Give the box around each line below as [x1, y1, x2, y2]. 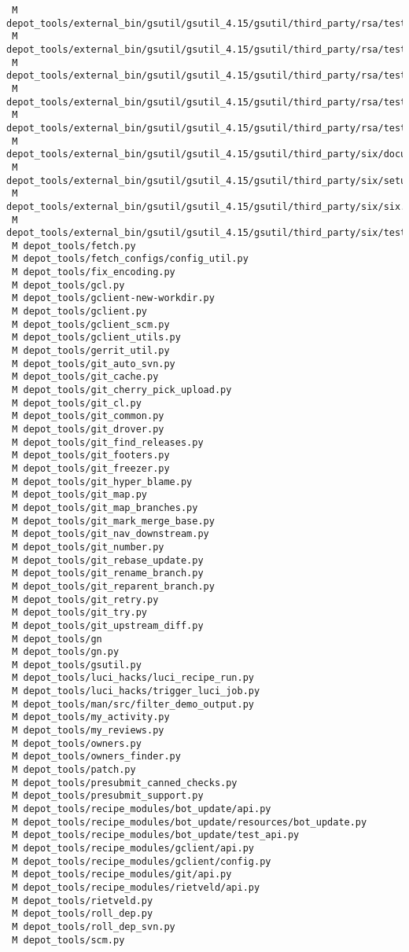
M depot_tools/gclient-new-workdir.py [12, 292, 215, 304]
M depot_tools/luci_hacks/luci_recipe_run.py [12, 672, 254, 684]
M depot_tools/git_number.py [12, 541, 164, 553]
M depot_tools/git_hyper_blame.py [12, 476, 193, 487]
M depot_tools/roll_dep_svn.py [12, 921, 175, 932]
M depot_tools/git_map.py [12, 489, 147, 501]
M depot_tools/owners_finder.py [12, 751, 181, 763]
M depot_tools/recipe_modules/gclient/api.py [12, 843, 254, 854]
